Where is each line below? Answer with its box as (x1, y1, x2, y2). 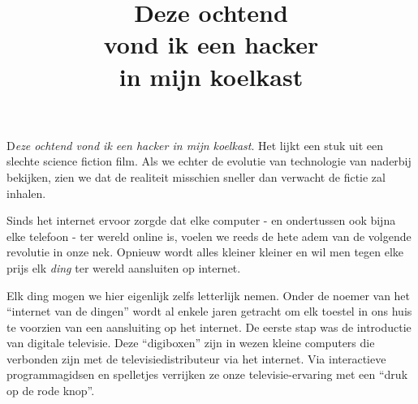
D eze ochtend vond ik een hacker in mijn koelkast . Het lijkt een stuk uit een (6, 136, 384, 153)
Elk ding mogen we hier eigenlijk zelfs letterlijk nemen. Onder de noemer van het (6, 286, 411, 303)
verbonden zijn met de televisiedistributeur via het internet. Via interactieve (6, 350, 386, 367)
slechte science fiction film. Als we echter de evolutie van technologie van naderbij (6, 153, 412, 170)
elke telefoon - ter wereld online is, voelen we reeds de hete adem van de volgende (6, 227, 412, 244)
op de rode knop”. (6, 382, 95, 399)
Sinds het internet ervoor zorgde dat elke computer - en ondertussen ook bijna (6, 212, 396, 229)
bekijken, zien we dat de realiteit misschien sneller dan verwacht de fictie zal (6, 168, 386, 185)
